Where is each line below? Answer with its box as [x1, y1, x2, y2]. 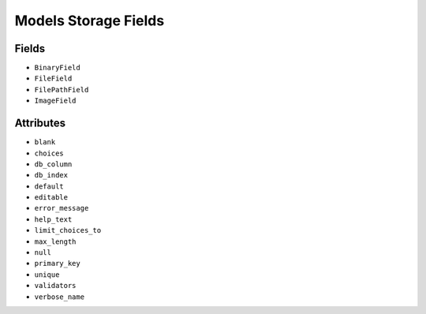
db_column [34, 159, 73, 169]
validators [34, 281, 77, 290]
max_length [34, 237, 77, 246]
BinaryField [34, 63, 80, 73]
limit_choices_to [34, 226, 102, 235]
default [34, 181, 65, 191]
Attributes [14, 117, 66, 130]
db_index [34, 170, 69, 180]
